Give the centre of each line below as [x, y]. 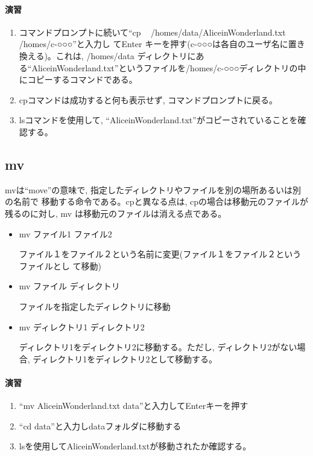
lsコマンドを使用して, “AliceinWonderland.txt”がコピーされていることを [158, 120]
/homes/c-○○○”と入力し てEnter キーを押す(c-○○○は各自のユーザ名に [153, 44]
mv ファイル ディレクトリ [69, 286]
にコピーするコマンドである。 [78, 79]
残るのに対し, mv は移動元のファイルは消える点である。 [116, 213]
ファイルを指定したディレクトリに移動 [95, 306]
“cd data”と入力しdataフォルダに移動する [100, 425]
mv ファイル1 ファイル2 [65, 233]
